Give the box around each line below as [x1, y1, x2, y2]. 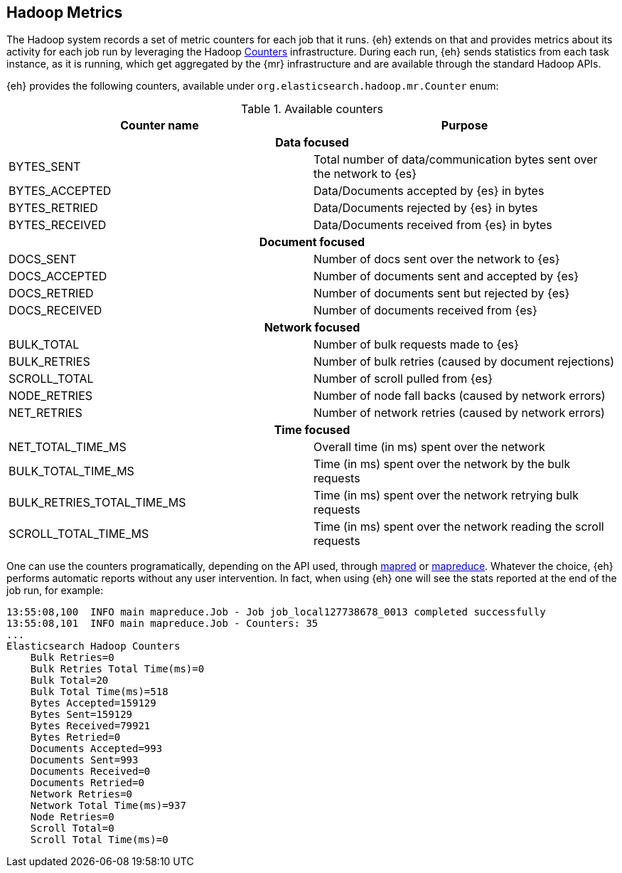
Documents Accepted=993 [30, 743, 163, 755]
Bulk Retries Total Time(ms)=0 [30, 663, 205, 675]
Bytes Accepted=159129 [30, 697, 156, 709]
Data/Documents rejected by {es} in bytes [313, 201, 538, 216]
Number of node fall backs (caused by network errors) [313, 388, 606, 403]
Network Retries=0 [30, 788, 133, 800]
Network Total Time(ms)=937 [30, 800, 186, 812]
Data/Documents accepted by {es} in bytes [313, 184, 545, 199]
